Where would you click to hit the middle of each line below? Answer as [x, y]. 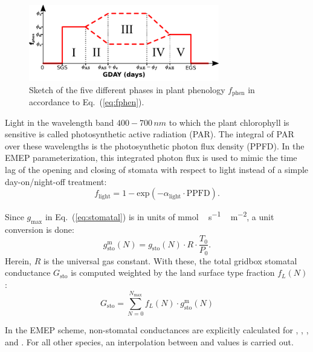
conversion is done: [40, 229]
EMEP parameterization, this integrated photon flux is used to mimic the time [151, 158]
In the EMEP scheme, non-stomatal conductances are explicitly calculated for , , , [157, 330]
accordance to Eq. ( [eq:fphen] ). [87, 102]
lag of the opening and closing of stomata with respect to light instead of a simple [157, 169]
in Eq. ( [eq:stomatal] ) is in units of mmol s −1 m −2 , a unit [160, 216]
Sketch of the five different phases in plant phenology [127, 89]
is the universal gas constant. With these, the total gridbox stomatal [170, 260]
